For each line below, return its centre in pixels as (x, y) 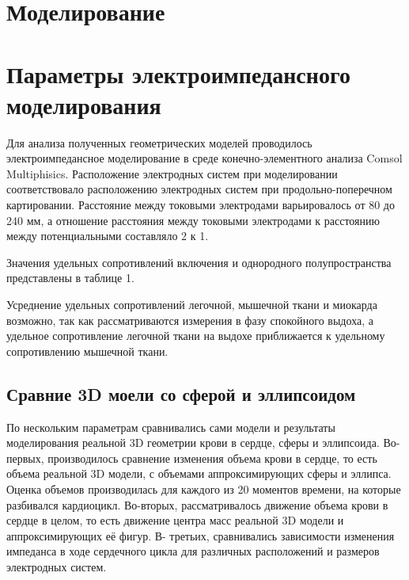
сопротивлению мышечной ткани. (87, 351)
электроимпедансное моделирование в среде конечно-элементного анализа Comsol (204, 158)
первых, (25, 458)
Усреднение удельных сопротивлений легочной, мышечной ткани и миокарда (192, 305)
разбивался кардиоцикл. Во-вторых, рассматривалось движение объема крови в (197, 504)
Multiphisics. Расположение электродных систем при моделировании (172, 173)
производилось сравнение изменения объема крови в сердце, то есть (212, 458)
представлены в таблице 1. (70, 278)
